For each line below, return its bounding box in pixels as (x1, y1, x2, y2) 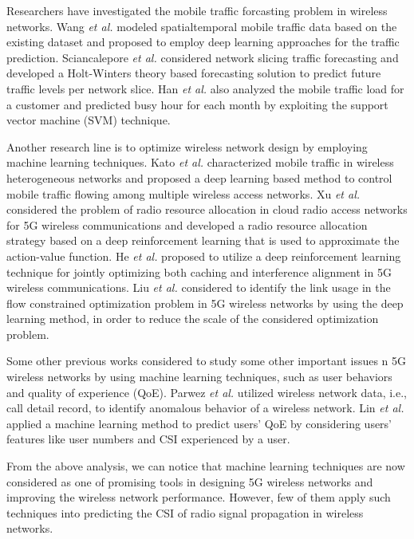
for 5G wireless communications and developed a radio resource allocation (6, 216, 368, 233)
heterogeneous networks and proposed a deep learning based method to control (6, 169, 392, 186)
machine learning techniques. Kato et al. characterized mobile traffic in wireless (6, 154, 394, 171)
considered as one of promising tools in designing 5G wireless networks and (6, 473, 373, 490)
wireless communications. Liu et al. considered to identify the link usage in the (6, 279, 391, 296)
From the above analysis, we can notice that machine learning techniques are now (6, 458, 405, 474)
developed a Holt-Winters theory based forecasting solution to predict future (6, 65, 381, 81)
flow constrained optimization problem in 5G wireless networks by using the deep (6, 294, 404, 311)
